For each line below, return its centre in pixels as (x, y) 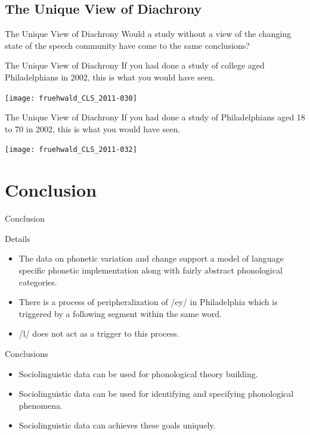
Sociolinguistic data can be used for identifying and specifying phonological (156, 394)
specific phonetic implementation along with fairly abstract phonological (151, 270)
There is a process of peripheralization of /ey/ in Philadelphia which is (148, 302)
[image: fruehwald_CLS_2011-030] (71, 98)
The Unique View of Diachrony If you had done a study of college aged (135, 65)
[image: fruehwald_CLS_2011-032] (71, 150)
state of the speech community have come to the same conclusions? (127, 45)
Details (18, 238)
